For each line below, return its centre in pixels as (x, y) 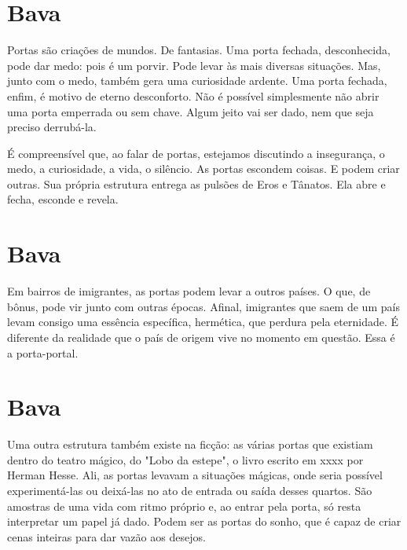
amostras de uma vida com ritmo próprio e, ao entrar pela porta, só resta (184, 506)
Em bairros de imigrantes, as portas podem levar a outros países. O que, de (189, 291)
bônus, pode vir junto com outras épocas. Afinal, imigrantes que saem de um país (203, 306)
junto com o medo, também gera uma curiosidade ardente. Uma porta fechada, (197, 81)
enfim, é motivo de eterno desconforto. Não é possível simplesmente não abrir (193, 95)
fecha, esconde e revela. (63, 199)
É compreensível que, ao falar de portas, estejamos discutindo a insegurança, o (196, 153)
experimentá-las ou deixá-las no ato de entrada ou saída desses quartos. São (190, 491)
